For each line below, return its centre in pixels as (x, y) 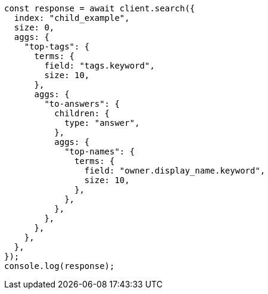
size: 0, (34, 27)
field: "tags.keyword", (99, 66)
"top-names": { (100, 151)
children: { (82, 113)
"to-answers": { (82, 104)
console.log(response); (60, 266)
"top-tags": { (57, 47)
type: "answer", (102, 123)
